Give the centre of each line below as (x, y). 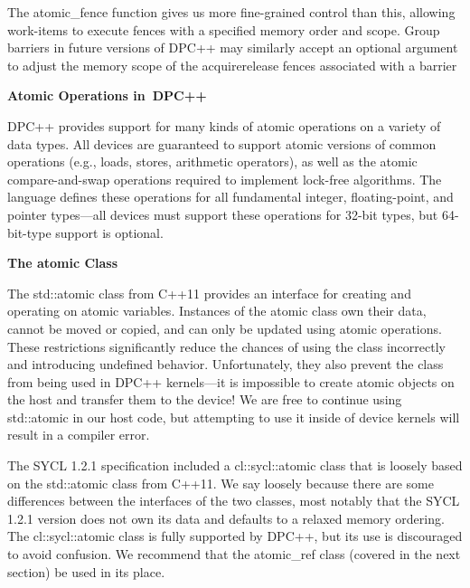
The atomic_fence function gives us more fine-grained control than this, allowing (231, 12)
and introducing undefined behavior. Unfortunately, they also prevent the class (226, 364)
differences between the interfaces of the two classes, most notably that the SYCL (234, 501)
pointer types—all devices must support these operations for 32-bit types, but (223, 214)
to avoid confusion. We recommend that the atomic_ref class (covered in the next (234, 554)
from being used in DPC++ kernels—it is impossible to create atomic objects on (231, 381)
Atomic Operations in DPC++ (107, 95)
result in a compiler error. (79, 435)
